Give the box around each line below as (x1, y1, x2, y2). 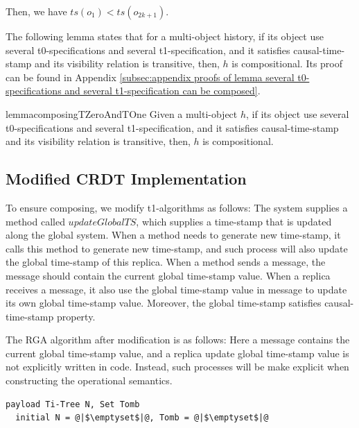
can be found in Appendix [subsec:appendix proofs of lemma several (6, 69, 295, 84)
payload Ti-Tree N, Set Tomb (6, 399, 140, 409)
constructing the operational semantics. (6, 373, 173, 388)
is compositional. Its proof (231, 56, 343, 71)
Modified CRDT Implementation (6, 168, 247, 189)
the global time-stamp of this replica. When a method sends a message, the (6, 255, 326, 269)
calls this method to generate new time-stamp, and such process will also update (6, 241, 348, 255)
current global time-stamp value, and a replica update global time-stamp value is (6, 345, 349, 360)
